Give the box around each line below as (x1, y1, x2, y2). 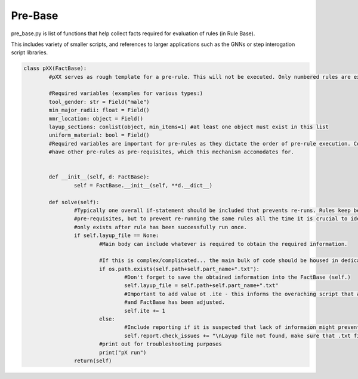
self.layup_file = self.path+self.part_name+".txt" (124, 282, 279, 289)
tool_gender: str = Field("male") (48, 98, 150, 105)
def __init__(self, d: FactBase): (48, 174, 150, 180)
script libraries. (11, 49, 48, 56)
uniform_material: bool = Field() (48, 132, 150, 138)
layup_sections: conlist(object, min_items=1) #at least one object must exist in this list (48, 124, 329, 131)
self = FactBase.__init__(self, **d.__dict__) (73, 182, 213, 189)
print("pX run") (98, 349, 147, 356)
